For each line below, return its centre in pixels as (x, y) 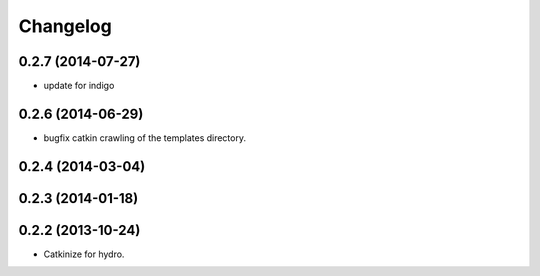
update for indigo (79, 86)
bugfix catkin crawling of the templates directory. (145, 137)
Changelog (65, 26)
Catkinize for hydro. (84, 254)
